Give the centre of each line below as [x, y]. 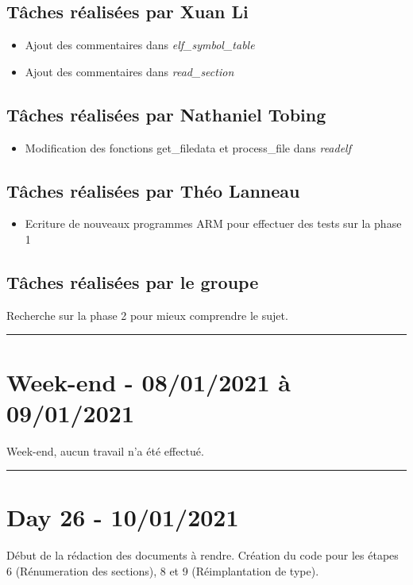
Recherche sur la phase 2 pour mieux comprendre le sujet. [147, 315]
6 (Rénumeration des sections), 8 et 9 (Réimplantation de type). [163, 571]
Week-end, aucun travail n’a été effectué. [105, 450]
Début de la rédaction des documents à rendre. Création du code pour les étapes [203, 555]
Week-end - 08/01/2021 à [149, 381]
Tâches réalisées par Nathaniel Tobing [166, 114]
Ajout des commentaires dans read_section [129, 71]
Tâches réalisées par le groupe [133, 281]
